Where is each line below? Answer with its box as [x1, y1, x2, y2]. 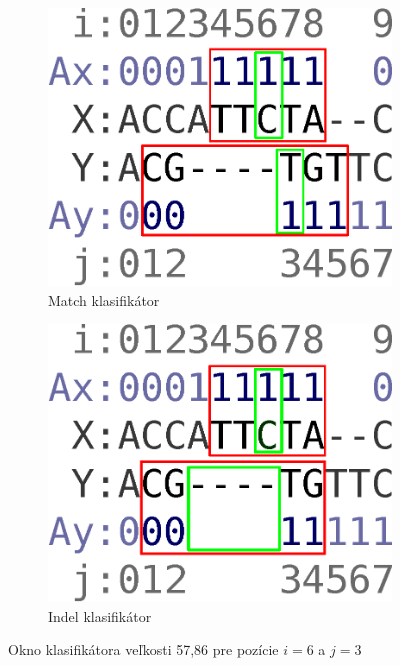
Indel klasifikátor [48, 605, 152, 626]
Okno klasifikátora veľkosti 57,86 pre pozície [8, 639, 279, 660]
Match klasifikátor [48, 289, 160, 310]
